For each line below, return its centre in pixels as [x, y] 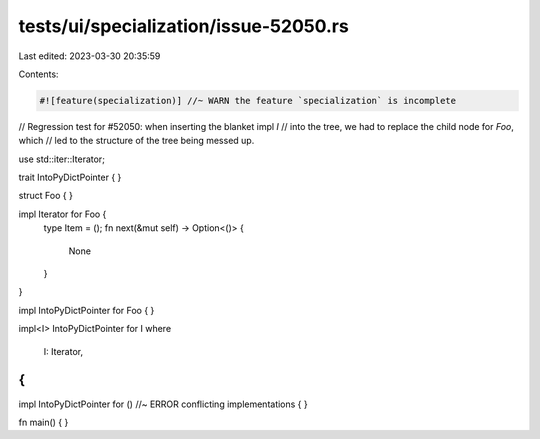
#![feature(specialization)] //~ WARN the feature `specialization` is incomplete [248, 100]
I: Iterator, [63, 351]
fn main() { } [43, 422]
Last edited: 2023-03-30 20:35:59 [89, 56]
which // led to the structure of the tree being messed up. [136, 141]
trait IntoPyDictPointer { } [70, 177]
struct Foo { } [46, 196]
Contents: [38, 74]
